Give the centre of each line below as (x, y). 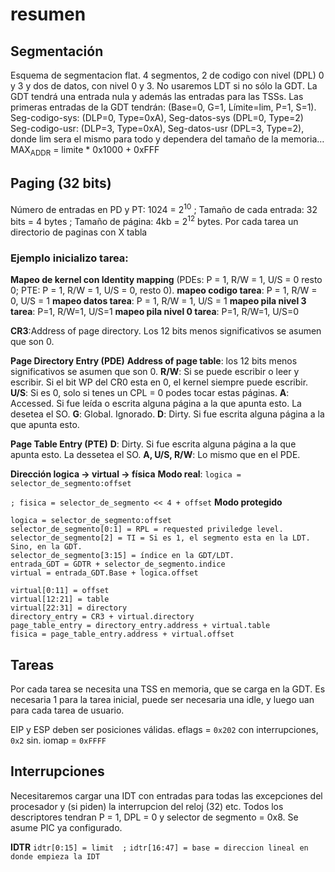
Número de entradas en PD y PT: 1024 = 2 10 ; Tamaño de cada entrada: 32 (164, 208)
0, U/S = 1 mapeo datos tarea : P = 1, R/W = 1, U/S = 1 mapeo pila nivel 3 (158, 301)
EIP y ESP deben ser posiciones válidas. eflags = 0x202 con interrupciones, (164, 730)
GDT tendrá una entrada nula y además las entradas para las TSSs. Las (157, 96)
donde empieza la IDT (55, 856)
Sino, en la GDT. (46, 547)
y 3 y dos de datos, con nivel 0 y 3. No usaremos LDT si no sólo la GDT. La (164, 86)
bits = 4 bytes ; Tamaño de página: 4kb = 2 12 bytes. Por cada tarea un (154, 220)
